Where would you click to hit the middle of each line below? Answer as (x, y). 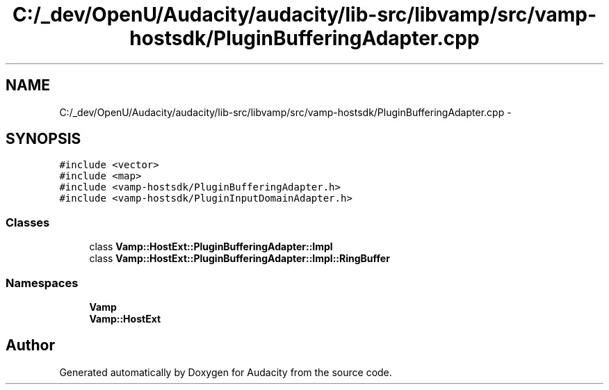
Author (30, 346)
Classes (28, 222)
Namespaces (42, 283)
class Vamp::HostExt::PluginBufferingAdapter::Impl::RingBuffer (239, 259)
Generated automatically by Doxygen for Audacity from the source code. (226, 372)
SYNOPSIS (43, 139)
